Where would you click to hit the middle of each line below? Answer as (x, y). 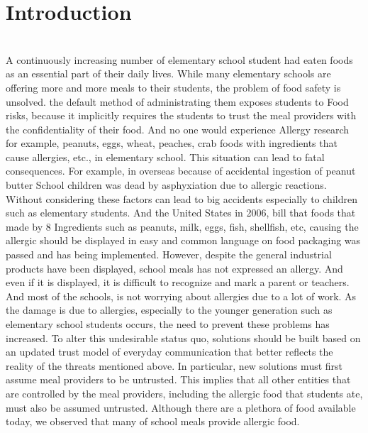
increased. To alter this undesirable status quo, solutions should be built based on (183, 338)
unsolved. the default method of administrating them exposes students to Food (177, 101)
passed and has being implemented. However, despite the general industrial (169, 254)
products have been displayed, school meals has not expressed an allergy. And (174, 268)
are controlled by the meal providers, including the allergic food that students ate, (184, 393)
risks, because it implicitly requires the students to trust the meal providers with (181, 115)
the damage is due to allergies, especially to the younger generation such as (169, 310)
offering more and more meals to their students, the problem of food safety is (173, 87)
